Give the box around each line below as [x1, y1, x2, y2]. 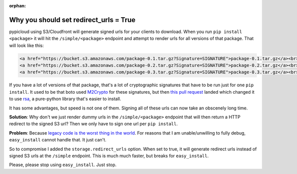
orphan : [9, 3, 26, 8]
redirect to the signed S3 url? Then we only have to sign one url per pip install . [9, 121, 178, 127]
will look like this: [9, 42, 44, 48]
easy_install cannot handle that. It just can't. [9, 137, 106, 143]
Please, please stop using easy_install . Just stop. [9, 162, 117, 168]
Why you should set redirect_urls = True [9, 15, 136, 24]
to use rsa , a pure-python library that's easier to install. [9, 96, 121, 102]
